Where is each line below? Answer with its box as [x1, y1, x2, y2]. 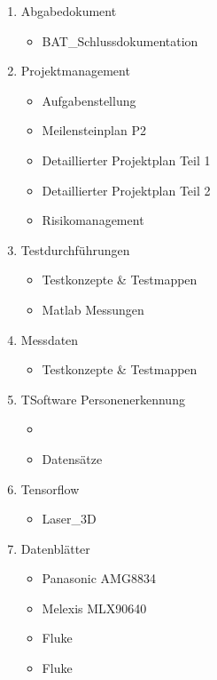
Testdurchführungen [20, 240, 130, 259]
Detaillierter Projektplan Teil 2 [42, 180, 211, 199]
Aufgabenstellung [42, 91, 136, 109]
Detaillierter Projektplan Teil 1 [42, 150, 211, 169]
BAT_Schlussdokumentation [42, 31, 198, 50]
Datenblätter [20, 539, 90, 557]
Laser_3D [42, 509, 97, 528]
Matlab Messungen [42, 300, 144, 318]
